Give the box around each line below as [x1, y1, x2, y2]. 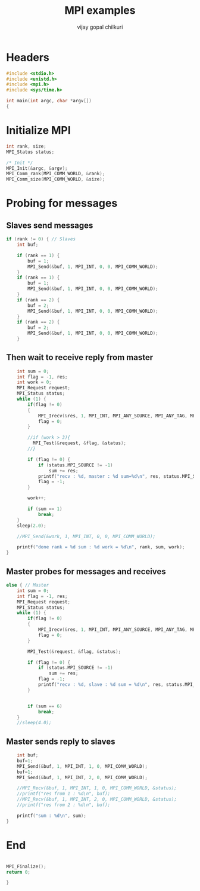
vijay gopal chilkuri [77, 23, 123, 30]
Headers [6, 50, 49, 64]
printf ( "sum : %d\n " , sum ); [17, 813, 86, 819]
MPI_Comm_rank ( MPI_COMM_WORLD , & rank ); [6, 171, 105, 177]
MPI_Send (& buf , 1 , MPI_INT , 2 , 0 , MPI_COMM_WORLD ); [17, 774, 148, 780]
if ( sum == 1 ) [27, 506, 62, 512]
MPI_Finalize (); [6, 863, 46, 869]
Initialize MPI [6, 124, 71, 138]
